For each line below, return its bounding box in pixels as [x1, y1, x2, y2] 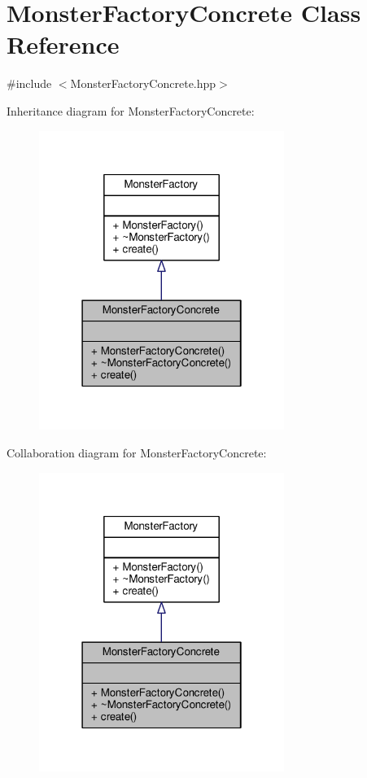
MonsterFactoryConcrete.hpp [70, 75, 216, 92]
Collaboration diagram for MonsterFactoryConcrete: [7, 444, 267, 461]
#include [7, 75, 52, 92]
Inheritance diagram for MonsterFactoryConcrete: [7, 102, 255, 119]
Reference [7, 28, 120, 61]
